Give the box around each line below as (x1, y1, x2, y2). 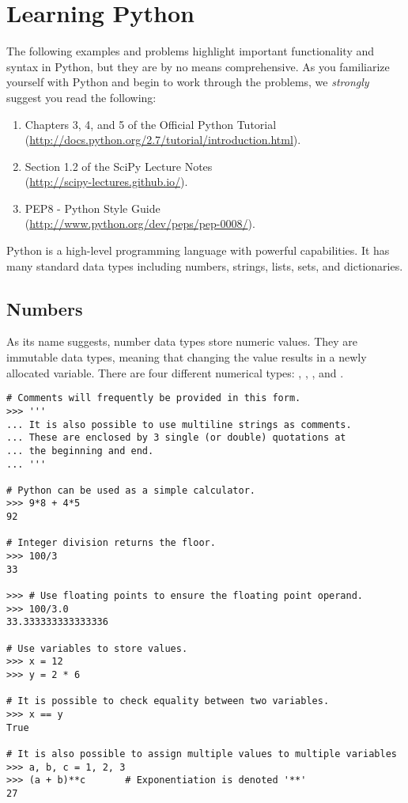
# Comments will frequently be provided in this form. (6, 392, 301, 404)
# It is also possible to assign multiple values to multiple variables (6, 748, 397, 759)
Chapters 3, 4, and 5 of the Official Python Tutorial (25, 116, 277, 132)
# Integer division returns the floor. (6, 537, 216, 549)
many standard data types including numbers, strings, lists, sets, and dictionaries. (6, 257, 403, 274)
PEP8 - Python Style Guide (25, 199, 161, 216)
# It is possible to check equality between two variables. (6, 695, 330, 707)
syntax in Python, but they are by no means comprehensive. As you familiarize (6, 58, 390, 74)
